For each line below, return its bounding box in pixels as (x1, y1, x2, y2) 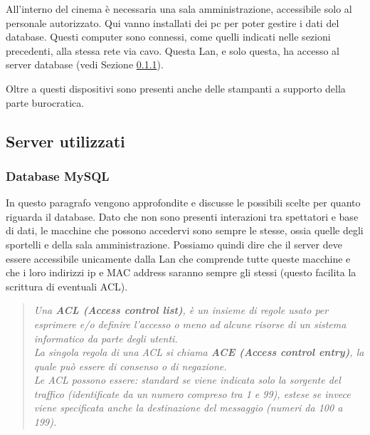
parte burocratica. (6, 95, 85, 110)
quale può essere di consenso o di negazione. (33, 358, 227, 373)
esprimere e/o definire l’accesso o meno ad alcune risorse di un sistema (33, 316, 347, 331)
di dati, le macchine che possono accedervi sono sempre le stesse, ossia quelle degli (6, 223, 364, 238)
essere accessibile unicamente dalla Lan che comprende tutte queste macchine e (6, 251, 351, 266)
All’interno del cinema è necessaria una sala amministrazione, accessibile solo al (6, 1, 352, 16)
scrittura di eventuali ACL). (6, 278, 128, 293)
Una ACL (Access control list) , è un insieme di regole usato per (33, 303, 329, 318)
